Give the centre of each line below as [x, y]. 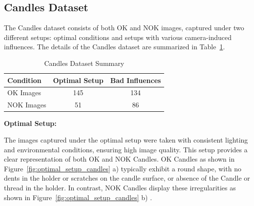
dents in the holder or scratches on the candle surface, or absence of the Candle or [127, 178]
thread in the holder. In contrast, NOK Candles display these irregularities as [120, 187]
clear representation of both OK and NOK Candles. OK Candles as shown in [119, 159]
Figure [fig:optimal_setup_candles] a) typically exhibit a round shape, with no [123, 168]
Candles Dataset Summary [84, 63]
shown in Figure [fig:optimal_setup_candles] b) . [78, 197]
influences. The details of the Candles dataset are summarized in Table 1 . [115, 47]
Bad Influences [136, 80]
